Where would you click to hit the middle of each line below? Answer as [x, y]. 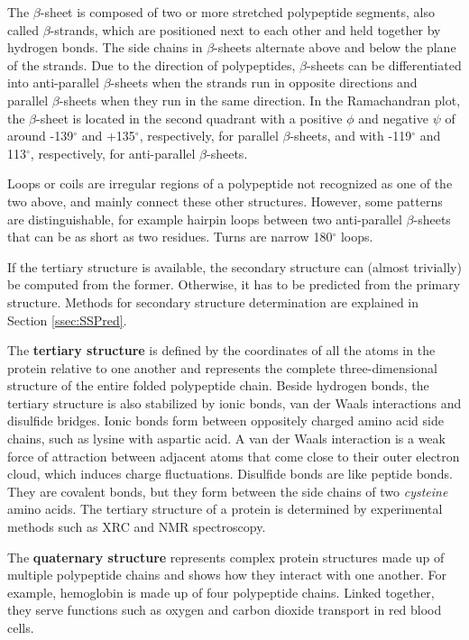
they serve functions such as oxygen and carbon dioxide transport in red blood [225, 610]
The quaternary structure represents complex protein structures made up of [226, 557]
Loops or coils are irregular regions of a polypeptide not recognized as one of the [230, 183]
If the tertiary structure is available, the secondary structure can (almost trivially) [234, 266]
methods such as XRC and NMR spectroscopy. [137, 527]
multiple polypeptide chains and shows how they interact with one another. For [227, 575]
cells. [21, 627]
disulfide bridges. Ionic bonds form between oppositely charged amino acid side [225, 421]
